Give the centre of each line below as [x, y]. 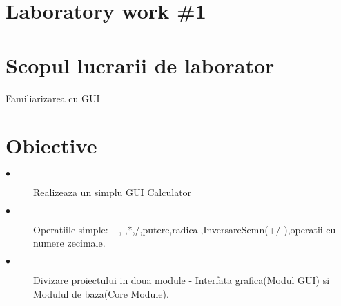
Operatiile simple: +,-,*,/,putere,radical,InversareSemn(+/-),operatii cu [185, 229]
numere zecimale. [69, 243]
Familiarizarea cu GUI [53, 98]
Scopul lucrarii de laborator [140, 65]
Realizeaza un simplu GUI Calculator [113, 192]
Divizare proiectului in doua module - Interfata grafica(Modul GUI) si [182, 280]
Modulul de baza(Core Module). [101, 293]
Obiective [51, 145]
